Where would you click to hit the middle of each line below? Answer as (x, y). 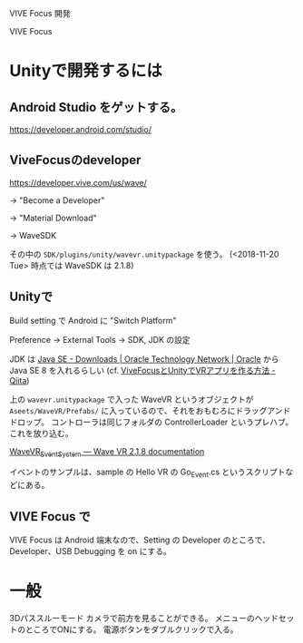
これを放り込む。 (41, 433)
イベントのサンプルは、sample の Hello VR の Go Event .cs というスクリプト (147, 473)
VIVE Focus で (50, 516)
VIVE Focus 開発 (40, 13)
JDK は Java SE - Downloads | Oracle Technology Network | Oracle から (144, 359)
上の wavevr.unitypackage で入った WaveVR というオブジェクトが (132, 399)
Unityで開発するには (86, 71)
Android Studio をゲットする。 (96, 107)
